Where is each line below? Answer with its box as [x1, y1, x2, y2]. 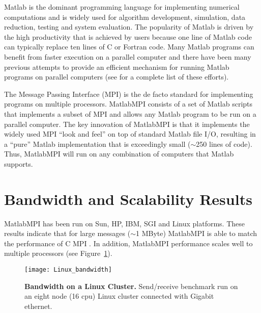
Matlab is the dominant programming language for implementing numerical [4, 2, 240, 12]
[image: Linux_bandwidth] [24, 266, 112, 273]
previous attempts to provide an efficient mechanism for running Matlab [4, 61, 229, 72]
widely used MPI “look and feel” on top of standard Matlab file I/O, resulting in [4, 128, 256, 139]
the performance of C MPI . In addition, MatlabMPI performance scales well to [4, 238, 253, 248]
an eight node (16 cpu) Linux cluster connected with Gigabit [24, 291, 214, 301]
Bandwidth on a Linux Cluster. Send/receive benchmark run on [24, 280, 238, 291]
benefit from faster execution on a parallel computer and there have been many [4, 51, 251, 62]
